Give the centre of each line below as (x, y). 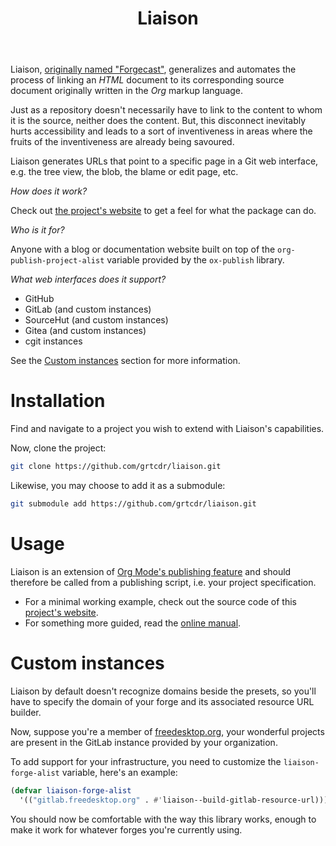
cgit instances (53, 341)
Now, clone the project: (58, 448)
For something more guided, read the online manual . (133, 623)
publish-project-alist (57, 261)
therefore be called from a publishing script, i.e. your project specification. (163, 582)
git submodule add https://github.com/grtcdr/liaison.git (133, 504)
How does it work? (49, 191)
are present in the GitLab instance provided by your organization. (144, 742)
